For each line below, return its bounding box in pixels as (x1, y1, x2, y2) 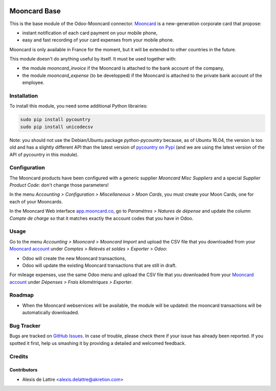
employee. (22, 79, 44, 86)
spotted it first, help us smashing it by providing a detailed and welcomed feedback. (9, 340, 186, 346)
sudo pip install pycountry (20, 117, 90, 122)
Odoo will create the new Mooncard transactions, (22, 255, 126, 261)
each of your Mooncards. (9, 198, 63, 204)
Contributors (9, 367, 38, 373)
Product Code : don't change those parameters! (9, 182, 109, 188)
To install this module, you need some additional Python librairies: (9, 103, 148, 109)
